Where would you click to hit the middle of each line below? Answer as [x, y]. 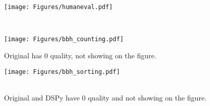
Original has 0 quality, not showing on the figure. [80, 55]
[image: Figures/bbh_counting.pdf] [64, 39]
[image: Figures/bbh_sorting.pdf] [62, 72]
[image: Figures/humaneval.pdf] [58, 7]
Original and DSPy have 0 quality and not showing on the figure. [105, 97]
